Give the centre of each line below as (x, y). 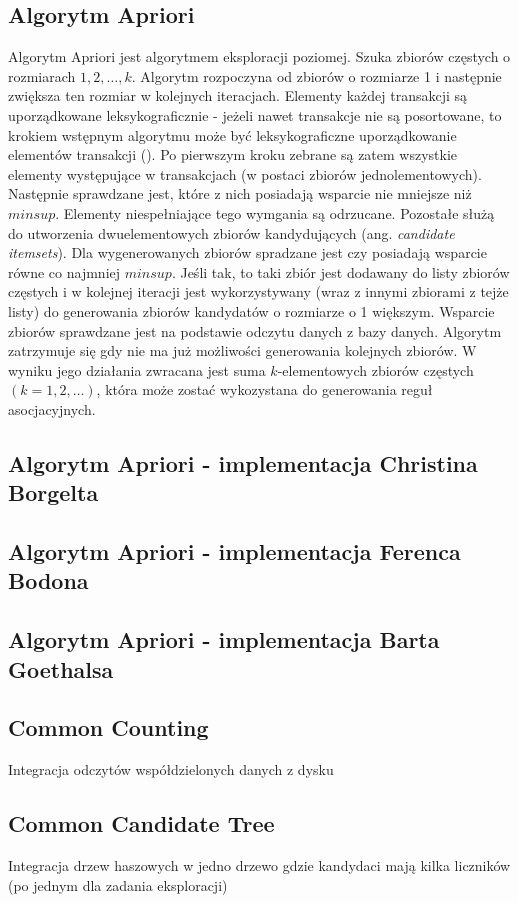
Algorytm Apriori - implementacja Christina (243, 462)
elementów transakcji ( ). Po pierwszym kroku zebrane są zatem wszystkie (233, 154)
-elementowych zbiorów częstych (375, 369)
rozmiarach (42, 75)
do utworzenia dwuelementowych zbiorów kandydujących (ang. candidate (231, 232)
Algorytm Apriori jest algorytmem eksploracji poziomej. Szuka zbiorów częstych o (259, 56)
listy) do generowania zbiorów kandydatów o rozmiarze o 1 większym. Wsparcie (251, 310)
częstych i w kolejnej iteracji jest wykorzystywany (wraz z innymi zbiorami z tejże (258, 291)
